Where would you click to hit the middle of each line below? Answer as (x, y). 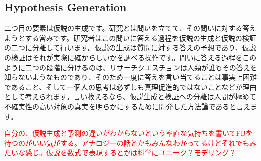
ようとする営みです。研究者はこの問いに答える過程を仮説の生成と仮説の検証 (130, 38)
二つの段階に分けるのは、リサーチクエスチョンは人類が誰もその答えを (141, 67)
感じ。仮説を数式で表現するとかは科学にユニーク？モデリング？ (130, 153)
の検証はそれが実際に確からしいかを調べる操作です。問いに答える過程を (123, 57)
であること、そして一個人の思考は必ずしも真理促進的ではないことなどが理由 (130, 87)
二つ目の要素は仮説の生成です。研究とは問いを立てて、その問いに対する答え (130, 28)
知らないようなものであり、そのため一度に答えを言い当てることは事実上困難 (131, 77)
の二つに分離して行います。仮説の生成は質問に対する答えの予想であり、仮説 (130, 48)
